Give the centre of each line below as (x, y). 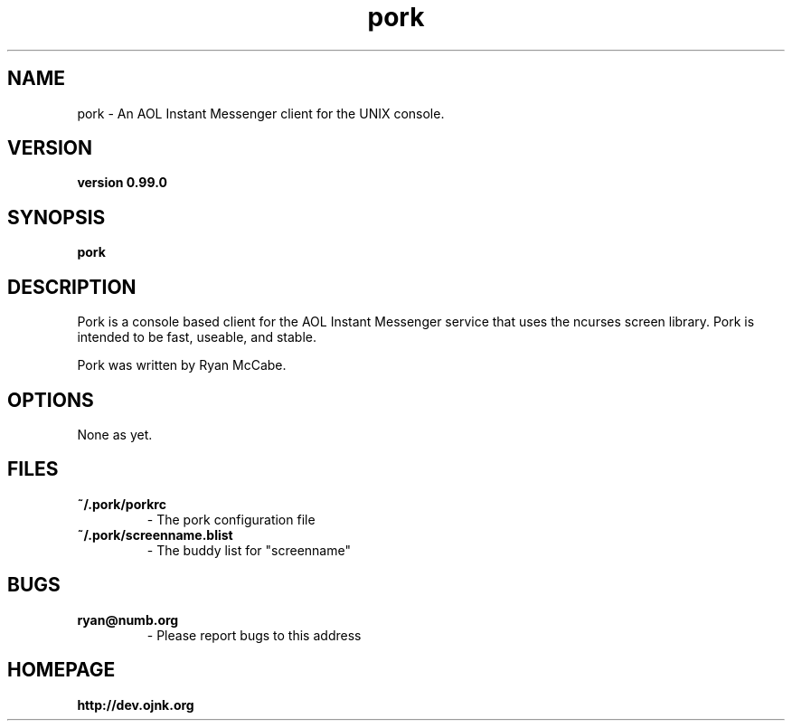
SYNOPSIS (57, 217)
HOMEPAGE (61, 670)
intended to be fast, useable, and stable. (197, 337)
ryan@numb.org (128, 619)
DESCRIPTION (72, 287)
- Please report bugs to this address (254, 635)
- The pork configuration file (231, 519)
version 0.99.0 (122, 183)
